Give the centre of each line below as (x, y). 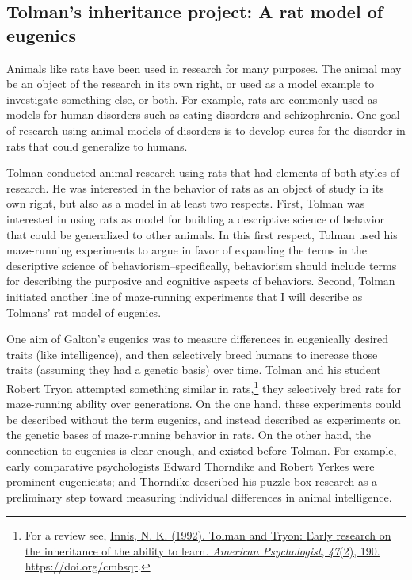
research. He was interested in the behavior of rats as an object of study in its (195, 187)
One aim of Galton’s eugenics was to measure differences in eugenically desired (198, 339)
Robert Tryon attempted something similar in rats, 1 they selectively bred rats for (204, 387)
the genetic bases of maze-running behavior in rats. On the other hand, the (189, 435)
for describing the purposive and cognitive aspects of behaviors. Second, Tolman (201, 281)
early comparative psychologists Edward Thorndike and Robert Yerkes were (191, 466)
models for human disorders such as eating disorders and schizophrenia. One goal (203, 114)
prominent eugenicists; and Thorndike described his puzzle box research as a (192, 481)
